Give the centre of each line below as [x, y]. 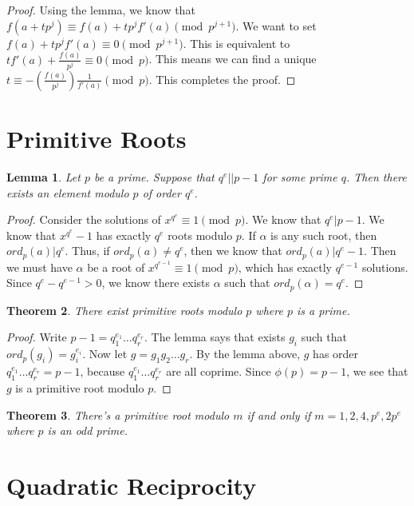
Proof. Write [37, 337]
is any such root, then [324, 235]
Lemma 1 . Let [43, 176]
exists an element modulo [68, 192]
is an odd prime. [87, 430]
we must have [39, 267]
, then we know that [233, 251]
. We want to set [276, 25]
